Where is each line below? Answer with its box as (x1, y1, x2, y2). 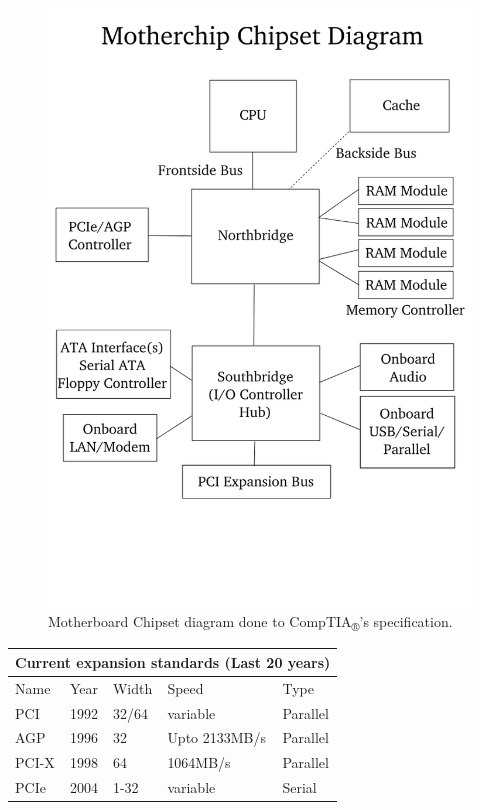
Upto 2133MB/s (167, 727, 267, 748)
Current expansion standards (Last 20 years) (15, 651, 331, 672)
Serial (282, 777, 317, 798)
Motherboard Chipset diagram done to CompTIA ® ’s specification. (48, 611, 453, 635)
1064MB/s (167, 752, 231, 773)
